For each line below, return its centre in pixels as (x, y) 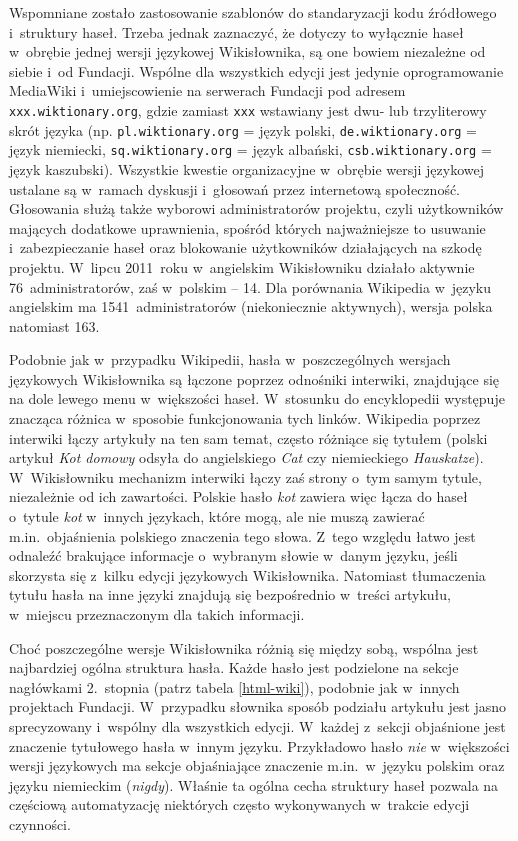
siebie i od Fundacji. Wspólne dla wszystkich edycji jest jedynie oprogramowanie (256, 70)
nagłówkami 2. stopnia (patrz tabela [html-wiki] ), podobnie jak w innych (234, 686)
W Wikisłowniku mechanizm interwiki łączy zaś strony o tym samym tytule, (245, 476)
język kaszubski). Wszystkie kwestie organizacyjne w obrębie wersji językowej (246, 168)
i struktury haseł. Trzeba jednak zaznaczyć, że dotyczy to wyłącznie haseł (236, 31)
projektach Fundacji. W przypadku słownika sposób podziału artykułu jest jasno (258, 706)
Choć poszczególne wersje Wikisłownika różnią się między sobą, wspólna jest (244, 647)
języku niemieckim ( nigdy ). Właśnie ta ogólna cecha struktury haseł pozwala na (254, 784)
